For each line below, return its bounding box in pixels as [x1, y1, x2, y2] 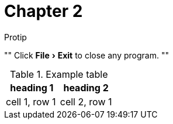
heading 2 [63, 81, 109, 94]
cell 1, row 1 [6, 95, 56, 108]
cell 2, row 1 [60, 95, 112, 108]
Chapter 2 [4, 1, 83, 21]
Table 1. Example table [10, 68, 108, 80]
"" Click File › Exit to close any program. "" [4, 50, 169, 60]
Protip [4, 32, 27, 42]
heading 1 [10, 81, 54, 94]
